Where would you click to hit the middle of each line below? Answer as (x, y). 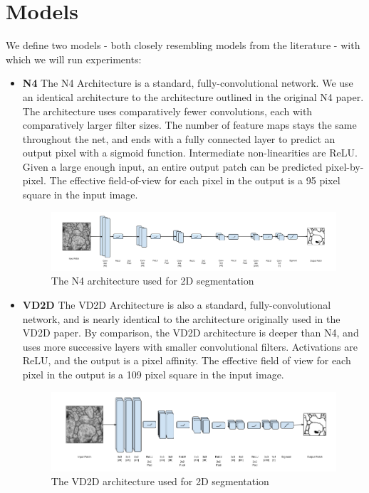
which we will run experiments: (74, 59)
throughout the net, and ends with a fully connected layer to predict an (179, 138)
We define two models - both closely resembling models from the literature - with (183, 45)
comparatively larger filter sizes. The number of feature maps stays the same (189, 125)
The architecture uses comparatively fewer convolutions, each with (167, 111)
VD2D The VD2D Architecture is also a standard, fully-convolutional (177, 305)
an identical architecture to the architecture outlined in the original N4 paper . (193, 96)
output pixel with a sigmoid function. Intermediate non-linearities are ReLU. (190, 153)
